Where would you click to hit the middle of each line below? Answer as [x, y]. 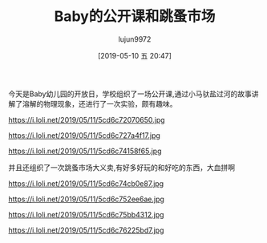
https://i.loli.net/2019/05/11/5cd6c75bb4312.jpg [86, 214]
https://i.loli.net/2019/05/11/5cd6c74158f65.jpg [85, 151]
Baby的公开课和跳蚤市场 [135, 16]
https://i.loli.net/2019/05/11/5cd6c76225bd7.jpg [86, 230]
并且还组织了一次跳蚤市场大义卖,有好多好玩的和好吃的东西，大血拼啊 [122, 167]
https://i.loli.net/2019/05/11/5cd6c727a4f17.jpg [84, 135]
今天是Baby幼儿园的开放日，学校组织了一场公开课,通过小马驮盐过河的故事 [130, 94]
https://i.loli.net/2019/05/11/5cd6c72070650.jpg [87, 119]
